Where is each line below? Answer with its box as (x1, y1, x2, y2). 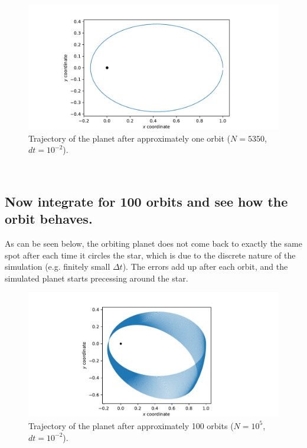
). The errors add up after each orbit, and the (122, 260, 288, 273)
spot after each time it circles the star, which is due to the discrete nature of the (5, 248, 296, 261)
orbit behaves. (5, 210, 93, 228)
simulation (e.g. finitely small (5, 260, 110, 273)
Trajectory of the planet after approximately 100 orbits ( (28, 419, 234, 431)
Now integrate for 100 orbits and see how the (5, 192, 288, 210)
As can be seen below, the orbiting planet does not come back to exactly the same (5, 237, 302, 249)
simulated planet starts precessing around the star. (5, 272, 188, 284)
